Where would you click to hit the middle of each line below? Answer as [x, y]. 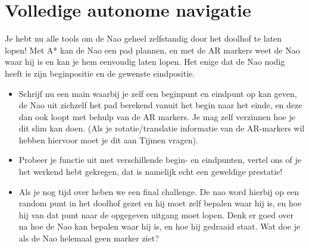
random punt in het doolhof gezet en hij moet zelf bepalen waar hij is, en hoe [160, 203]
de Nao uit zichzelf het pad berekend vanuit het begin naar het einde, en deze [160, 105]
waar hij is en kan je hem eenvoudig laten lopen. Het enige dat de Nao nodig [145, 62]
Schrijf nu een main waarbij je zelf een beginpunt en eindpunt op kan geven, [158, 93]
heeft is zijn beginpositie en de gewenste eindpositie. [100, 73]
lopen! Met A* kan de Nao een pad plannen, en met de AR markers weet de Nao [152, 50]
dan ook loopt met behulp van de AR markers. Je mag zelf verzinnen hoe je [157, 116]
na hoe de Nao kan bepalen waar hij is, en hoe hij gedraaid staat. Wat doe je [160, 226]
